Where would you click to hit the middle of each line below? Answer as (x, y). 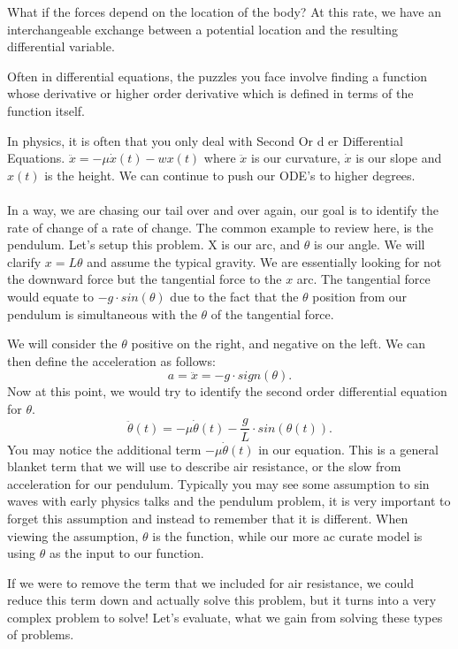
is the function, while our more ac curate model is (287, 535)
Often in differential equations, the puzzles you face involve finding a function (218, 76)
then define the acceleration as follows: (111, 360)
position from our (360, 296)
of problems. (41, 634)
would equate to (50, 296)
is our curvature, (296, 158)
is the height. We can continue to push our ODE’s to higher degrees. (230, 175)
